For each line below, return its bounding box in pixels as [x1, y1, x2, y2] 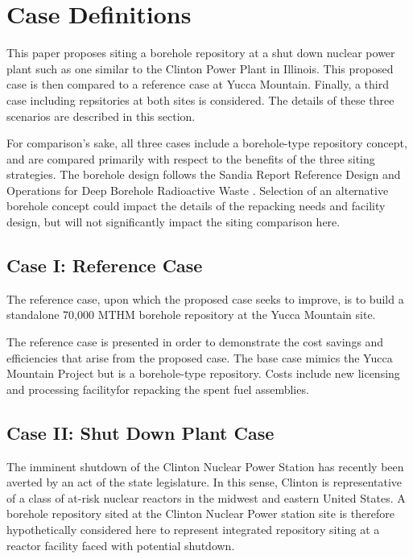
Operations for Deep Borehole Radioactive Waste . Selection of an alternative [6, 181, 389, 198]
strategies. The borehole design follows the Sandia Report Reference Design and [6, 166, 401, 183]
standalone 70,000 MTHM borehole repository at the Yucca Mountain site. [6, 306, 376, 323]
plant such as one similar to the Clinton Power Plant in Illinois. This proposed [6, 60, 394, 77]
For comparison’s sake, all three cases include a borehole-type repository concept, [6, 135, 407, 151]
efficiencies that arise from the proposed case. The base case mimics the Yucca [6, 349, 393, 366]
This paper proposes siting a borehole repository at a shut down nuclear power [6, 44, 395, 61]
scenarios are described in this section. [6, 107, 196, 124]
